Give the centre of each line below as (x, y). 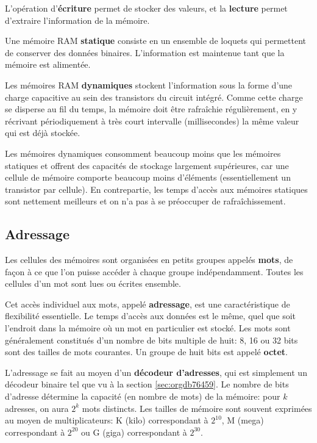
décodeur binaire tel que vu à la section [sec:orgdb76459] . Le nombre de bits (147, 384)
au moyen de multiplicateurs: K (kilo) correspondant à (107, 420)
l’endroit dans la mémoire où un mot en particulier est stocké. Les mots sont (148, 328)
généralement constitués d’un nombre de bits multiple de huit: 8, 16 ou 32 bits (151, 340)
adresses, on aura (37, 408)
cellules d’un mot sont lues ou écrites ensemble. (93, 283)
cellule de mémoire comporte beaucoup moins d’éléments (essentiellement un (148, 177)
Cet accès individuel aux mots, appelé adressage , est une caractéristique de (148, 304)
